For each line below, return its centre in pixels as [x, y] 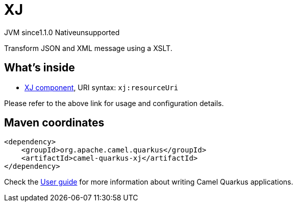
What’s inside [40, 68]
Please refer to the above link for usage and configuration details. [114, 103]
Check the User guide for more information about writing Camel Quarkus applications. [149, 182]
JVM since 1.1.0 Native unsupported [62, 32]
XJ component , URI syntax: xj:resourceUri [102, 87]
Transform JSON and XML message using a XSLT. [88, 48]
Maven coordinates [54, 123]
